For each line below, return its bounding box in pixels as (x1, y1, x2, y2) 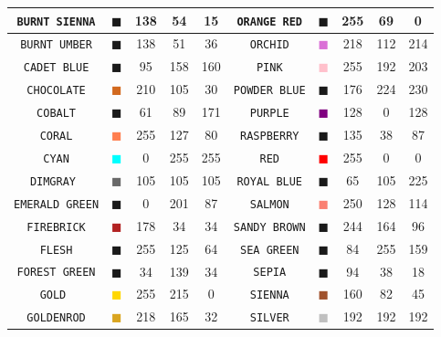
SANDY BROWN (233, 220, 306, 234)
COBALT (37, 107, 77, 121)
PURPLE (249, 107, 289, 121)
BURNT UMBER (20, 38, 92, 52)
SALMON (249, 197, 289, 211)
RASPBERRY (240, 130, 299, 143)
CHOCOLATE (26, 84, 86, 98)
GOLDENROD (26, 311, 86, 325)
